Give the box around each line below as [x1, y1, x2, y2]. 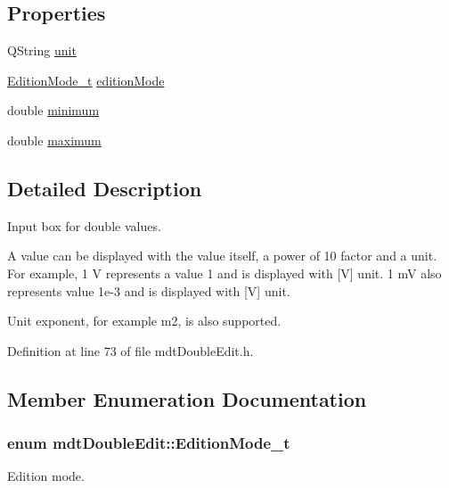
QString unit [7, 41, 77, 60]
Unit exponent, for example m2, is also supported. [7, 311, 282, 330]
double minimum [7, 101, 100, 120]
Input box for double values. [7, 216, 161, 235]
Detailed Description [7, 174, 202, 202]
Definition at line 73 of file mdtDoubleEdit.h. [7, 341, 254, 360]
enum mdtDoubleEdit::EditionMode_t [7, 432, 290, 454]
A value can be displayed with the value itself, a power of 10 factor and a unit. [7, 246, 437, 265]
